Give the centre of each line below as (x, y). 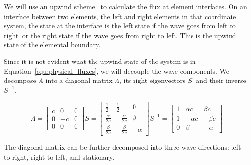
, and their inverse (219, 80)
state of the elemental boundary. (52, 45)
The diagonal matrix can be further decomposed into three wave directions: (116, 147)
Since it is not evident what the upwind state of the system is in (100, 61)
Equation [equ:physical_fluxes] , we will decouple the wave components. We (117, 71)
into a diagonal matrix (79, 80)
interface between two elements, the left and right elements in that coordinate (120, 16)
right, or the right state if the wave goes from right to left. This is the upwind (120, 35)
